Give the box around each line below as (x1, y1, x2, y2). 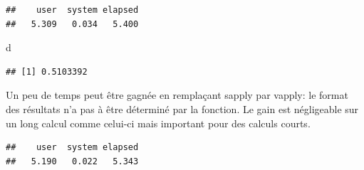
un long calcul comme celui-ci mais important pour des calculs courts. (6, 115, 311, 130)
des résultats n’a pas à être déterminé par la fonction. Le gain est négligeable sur (6, 101, 359, 116)
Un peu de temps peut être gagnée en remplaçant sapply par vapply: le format (6, 87, 348, 102)
